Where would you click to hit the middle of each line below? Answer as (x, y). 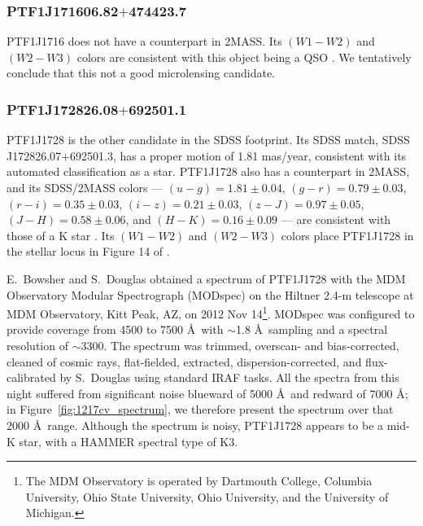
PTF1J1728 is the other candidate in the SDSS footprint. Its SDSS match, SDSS (208, 140)
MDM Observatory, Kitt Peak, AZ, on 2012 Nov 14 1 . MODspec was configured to (211, 312)
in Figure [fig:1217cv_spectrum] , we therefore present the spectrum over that (200, 409)
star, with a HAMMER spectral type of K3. (129, 441)
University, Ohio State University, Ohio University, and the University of (207, 496)
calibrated (31, 377)
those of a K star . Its (61, 235)
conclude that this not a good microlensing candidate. (141, 73)
